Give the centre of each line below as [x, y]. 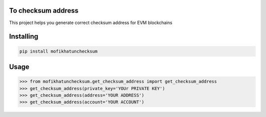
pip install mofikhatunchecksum [59, 51]
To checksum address [44, 11]
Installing [24, 37]
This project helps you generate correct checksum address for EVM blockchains [91, 23]
